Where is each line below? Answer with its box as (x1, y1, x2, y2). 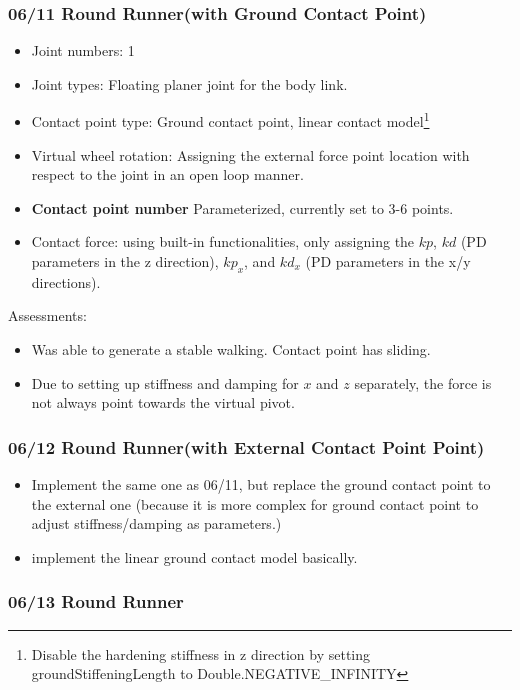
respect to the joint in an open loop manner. (31, 164, 304, 185)
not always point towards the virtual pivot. (31, 392, 295, 413)
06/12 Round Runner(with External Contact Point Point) (8, 434, 485, 459)
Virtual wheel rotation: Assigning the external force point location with (31, 144, 470, 165)
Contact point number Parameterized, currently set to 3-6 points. (31, 197, 454, 218)
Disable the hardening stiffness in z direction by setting (31, 643, 371, 664)
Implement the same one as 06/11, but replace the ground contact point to (31, 474, 491, 495)
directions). (31, 271, 101, 292)
